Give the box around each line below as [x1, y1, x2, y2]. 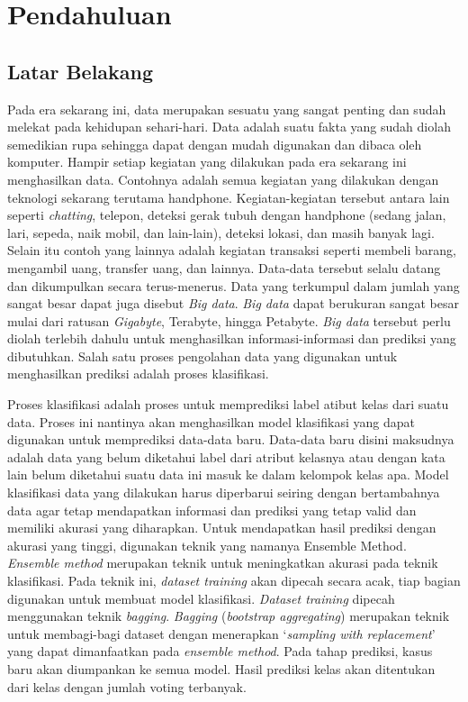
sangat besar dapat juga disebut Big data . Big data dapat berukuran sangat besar [7, 294, 459, 313]
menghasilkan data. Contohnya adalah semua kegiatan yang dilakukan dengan [7, 169, 439, 188]
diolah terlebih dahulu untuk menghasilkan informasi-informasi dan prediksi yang [7, 329, 456, 348]
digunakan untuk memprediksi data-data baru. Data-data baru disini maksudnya [7, 430, 454, 449]
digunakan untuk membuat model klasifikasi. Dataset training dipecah [7, 588, 395, 607]
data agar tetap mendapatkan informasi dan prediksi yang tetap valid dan [7, 500, 417, 519]
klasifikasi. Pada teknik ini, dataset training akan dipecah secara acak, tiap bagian [7, 571, 461, 590]
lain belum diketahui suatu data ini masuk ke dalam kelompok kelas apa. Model [7, 465, 449, 484]
